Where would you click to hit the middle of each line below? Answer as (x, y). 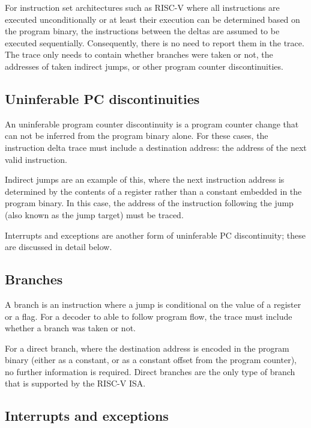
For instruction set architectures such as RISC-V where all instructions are (142, 7)
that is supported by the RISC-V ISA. (75, 383)
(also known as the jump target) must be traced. (94, 214)
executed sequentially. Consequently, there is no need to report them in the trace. (155, 42)
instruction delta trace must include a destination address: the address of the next (156, 147)
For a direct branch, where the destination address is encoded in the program (147, 348)
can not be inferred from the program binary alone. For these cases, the (137, 136)
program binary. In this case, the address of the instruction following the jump (149, 203)
